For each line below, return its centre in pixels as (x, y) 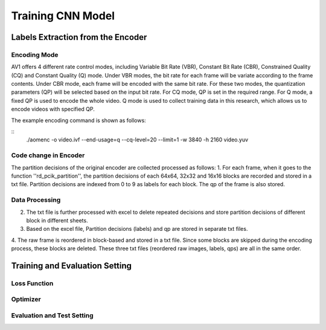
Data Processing (36, 200)
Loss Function (32, 283)
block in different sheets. (57, 220)
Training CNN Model (63, 16)
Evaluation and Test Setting (52, 315)
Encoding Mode (35, 54)
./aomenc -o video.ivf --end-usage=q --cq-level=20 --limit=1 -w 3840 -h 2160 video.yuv (137, 140)
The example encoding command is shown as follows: (78, 120)
